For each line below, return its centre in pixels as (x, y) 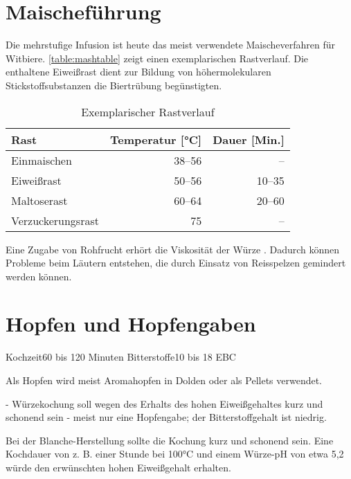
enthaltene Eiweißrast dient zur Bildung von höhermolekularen (138, 72)
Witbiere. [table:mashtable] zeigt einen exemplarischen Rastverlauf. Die (157, 58)
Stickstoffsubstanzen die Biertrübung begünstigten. (114, 85)
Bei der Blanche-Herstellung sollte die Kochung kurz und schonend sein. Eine (170, 440)
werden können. (39, 276)
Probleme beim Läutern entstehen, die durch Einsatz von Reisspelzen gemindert (176, 263)
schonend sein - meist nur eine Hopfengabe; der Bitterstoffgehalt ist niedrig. (166, 417)
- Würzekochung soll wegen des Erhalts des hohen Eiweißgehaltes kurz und (164, 403)
